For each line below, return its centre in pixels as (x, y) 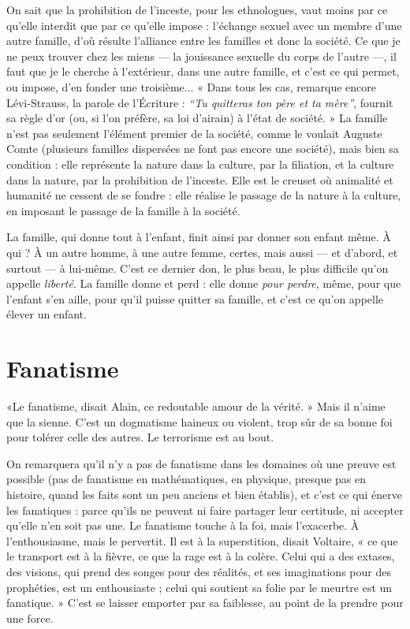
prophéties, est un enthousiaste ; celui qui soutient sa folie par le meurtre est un (199, 587)
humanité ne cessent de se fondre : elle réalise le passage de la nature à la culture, (204, 195)
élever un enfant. (47, 314)
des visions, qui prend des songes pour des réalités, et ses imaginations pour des (199, 571)
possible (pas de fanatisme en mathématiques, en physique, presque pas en (186, 479)
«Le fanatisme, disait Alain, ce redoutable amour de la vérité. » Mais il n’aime (196, 406)
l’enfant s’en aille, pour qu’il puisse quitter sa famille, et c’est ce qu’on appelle (195, 298)
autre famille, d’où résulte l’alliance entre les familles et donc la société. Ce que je (203, 41)
